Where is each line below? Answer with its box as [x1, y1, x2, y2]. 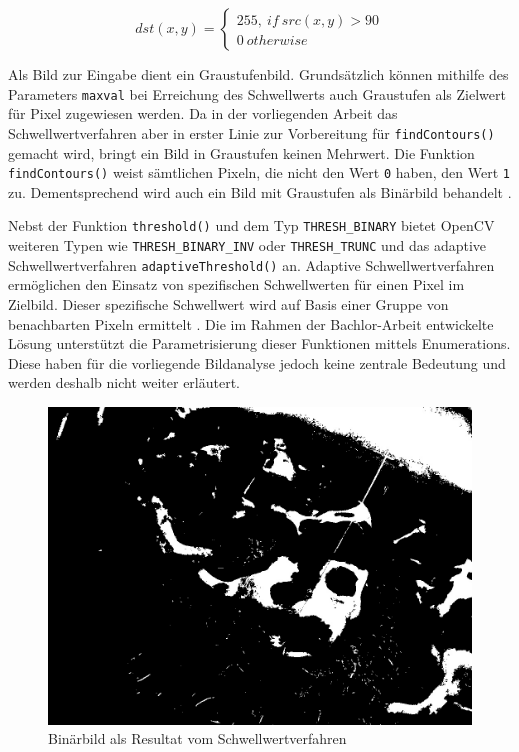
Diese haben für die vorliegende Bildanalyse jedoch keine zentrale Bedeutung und [8, 352, 506, 373]
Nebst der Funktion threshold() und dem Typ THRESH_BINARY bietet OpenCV [8, 215, 495, 236]
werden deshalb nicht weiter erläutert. [8, 372, 241, 393]
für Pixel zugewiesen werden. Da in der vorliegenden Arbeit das [8, 103, 398, 124]
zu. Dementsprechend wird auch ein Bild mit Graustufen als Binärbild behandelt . [8, 181, 512, 202]
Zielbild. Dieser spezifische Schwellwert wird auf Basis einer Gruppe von [8, 293, 449, 314]
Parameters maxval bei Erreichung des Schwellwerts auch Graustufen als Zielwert [8, 83, 506, 104]
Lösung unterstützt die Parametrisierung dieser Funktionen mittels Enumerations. [8, 333, 511, 354]
